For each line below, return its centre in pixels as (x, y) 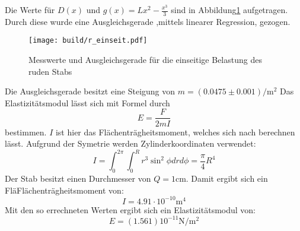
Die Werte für (30, 10)
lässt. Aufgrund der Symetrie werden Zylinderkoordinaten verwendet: (130, 143)
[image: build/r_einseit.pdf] (88, 41)
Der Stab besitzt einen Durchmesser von (78, 178)
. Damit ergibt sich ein (227, 178)
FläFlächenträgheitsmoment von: (64, 190)
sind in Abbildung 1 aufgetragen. (229, 10)
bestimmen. (26, 132)
